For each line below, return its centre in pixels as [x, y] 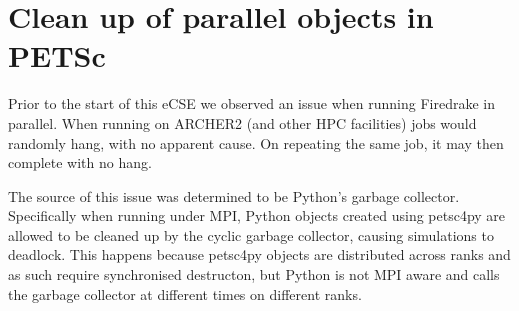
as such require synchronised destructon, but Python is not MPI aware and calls [254, 274]
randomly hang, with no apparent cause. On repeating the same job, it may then [256, 142]
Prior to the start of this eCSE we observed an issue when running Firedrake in [251, 103]
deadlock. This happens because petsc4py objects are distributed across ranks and [259, 254]
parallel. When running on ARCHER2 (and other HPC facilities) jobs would [242, 122]
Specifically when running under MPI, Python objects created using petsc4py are [257, 215]
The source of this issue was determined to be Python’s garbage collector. [234, 195]
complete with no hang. [80, 162]
